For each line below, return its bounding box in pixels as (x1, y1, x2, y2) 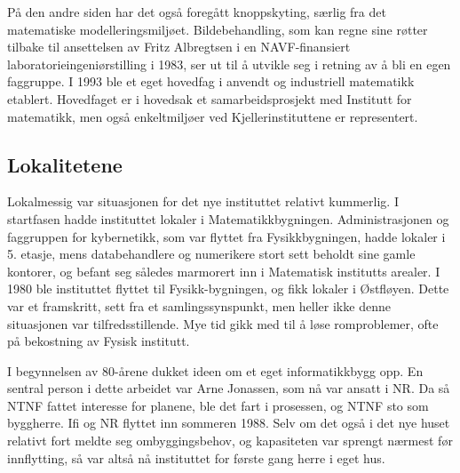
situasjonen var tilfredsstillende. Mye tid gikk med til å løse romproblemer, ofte (7, 314, 439, 333)
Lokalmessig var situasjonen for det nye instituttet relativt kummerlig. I (7, 192, 399, 211)
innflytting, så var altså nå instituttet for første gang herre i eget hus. (7, 448, 385, 467)
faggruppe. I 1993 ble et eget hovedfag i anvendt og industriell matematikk (7, 72, 415, 91)
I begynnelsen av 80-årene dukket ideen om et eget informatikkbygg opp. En (7, 361, 424, 380)
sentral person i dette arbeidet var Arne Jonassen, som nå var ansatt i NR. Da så (7, 379, 450, 397)
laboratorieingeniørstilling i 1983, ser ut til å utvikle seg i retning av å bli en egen (7, 54, 451, 73)
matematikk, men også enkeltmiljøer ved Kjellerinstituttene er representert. (7, 107, 418, 125)
